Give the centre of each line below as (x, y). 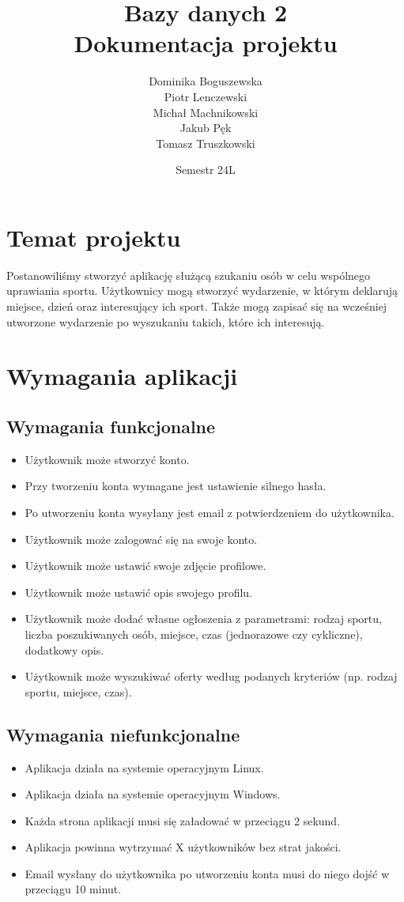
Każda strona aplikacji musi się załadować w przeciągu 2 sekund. (183, 820)
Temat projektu (94, 237)
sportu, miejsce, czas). (78, 691)
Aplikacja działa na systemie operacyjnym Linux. (144, 767)
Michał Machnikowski (206, 112)
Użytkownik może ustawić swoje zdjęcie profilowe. (145, 566)
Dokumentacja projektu (206, 43)
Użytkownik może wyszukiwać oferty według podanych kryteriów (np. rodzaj (211, 676)
